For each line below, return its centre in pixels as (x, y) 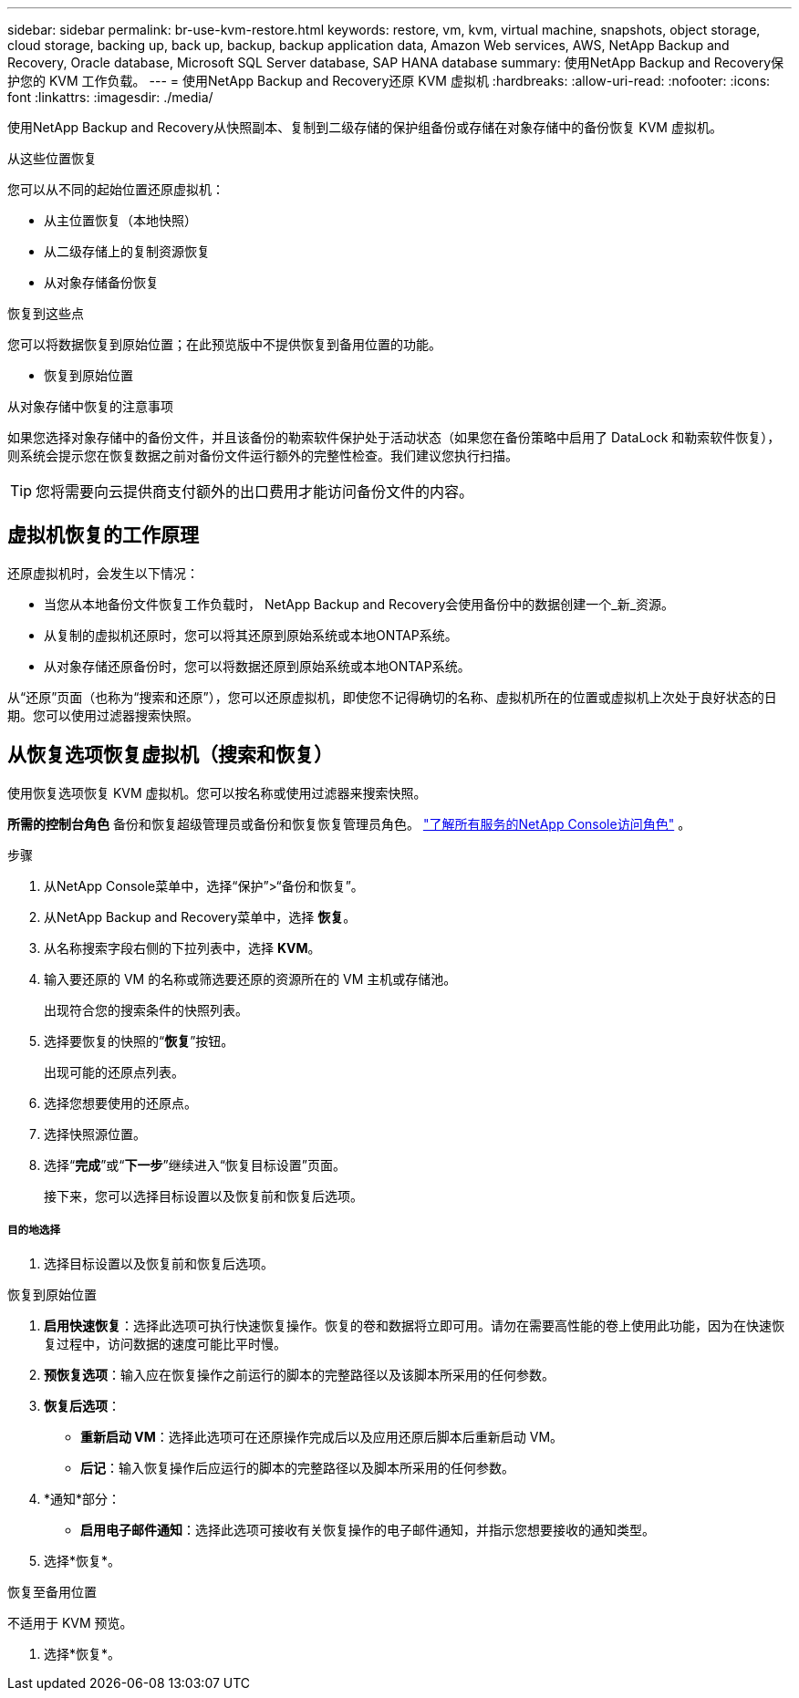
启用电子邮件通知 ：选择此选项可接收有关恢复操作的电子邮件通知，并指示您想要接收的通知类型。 (368, 1530)
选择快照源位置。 (95, 1134)
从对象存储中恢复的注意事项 (90, 406)
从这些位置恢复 (52, 158)
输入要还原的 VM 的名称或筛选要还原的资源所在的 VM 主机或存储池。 (250, 978)
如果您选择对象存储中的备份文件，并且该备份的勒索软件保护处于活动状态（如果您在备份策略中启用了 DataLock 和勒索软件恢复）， (394, 437)
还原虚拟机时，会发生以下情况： (103, 573)
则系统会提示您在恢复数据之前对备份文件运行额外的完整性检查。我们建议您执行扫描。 (263, 456)
